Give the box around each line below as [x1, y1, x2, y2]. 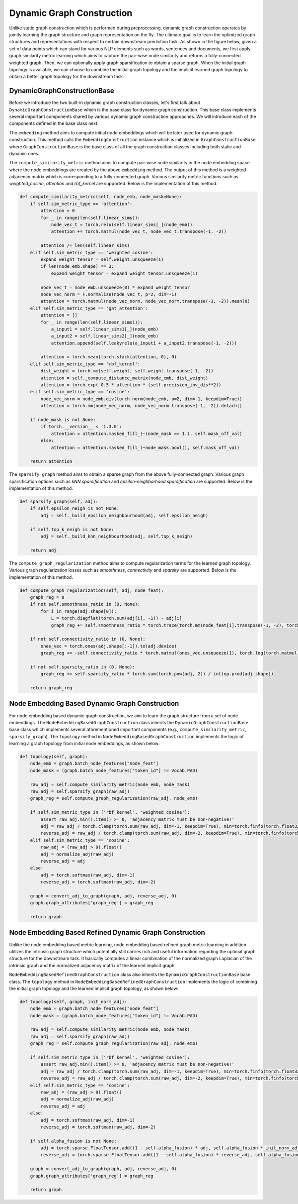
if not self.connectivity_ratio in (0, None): [30, 636, 146, 642]
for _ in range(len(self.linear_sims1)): [40, 319, 143, 325]
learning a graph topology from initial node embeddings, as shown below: [9, 741, 160, 747]
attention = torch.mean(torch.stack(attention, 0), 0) [40, 354, 177, 360]
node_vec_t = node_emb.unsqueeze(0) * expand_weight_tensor [40, 284, 190, 290]
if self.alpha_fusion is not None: [30, 1138, 117, 1144]
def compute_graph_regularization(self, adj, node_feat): [19, 587, 164, 593]
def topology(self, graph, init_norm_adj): [19, 998, 128, 1004]
